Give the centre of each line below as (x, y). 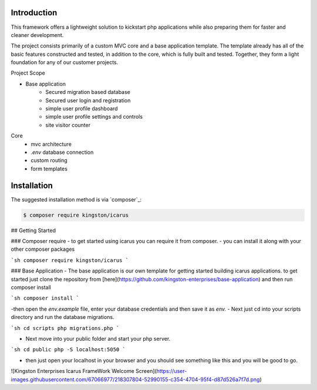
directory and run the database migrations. (63, 317)
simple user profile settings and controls (94, 117)
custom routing (49, 160)
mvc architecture (51, 144)
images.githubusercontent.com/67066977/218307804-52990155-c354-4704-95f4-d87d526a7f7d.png (135, 379)
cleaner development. (37, 35)
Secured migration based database (88, 92)
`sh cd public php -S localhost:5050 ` (68, 350)
